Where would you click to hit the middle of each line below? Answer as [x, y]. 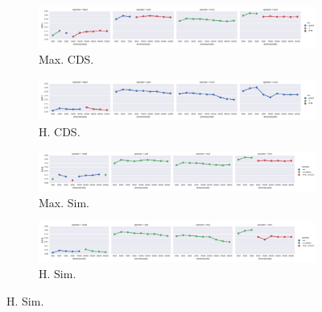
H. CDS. [60, 131]
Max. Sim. [64, 202]
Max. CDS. [66, 58]
